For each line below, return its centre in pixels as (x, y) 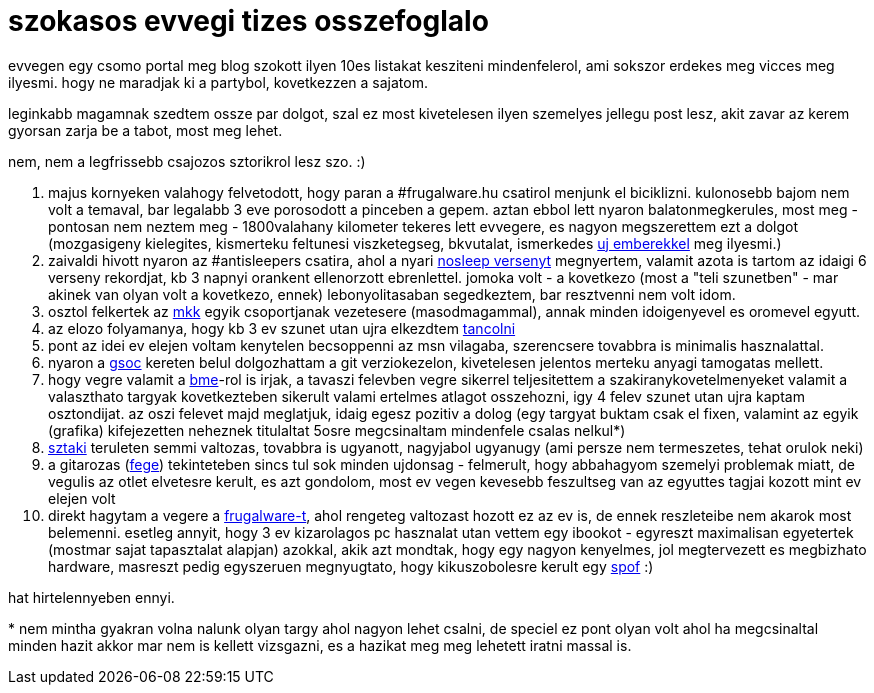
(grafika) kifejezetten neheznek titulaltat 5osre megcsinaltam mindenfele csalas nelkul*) (337, 430)
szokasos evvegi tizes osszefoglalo (248, 21)
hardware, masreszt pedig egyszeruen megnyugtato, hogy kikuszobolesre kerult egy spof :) (351, 566)
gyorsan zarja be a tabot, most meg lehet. (145, 130)
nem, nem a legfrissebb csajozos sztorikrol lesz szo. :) (187, 161)
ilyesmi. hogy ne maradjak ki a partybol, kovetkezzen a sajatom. (218, 82)
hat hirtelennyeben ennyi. (91, 597)
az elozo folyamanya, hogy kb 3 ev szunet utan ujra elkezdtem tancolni (282, 328)
